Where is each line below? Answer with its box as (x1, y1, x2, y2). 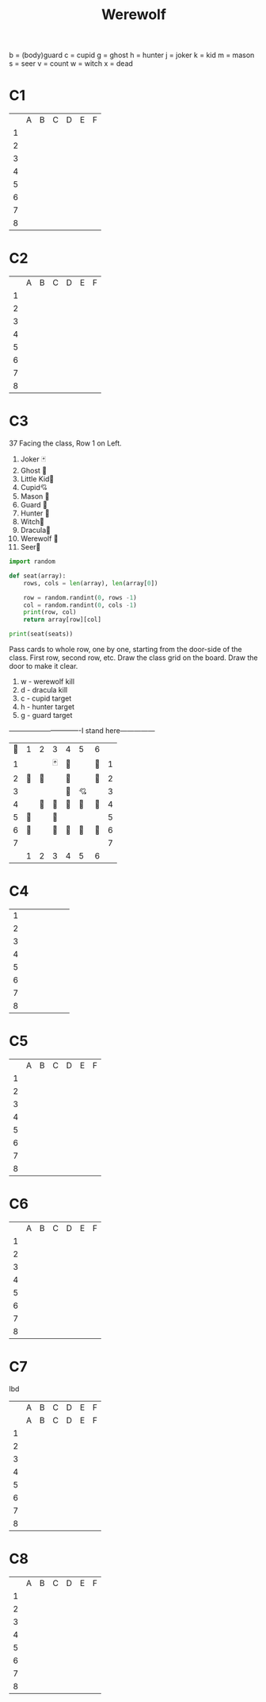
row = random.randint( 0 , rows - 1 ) (23, 593, 137, 601)
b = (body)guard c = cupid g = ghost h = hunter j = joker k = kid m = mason (9, 50, 255, 60)
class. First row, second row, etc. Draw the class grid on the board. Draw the (9, 653, 258, 662)
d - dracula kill (20, 685, 68, 694)
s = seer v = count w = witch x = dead (9, 59, 134, 68)
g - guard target (20, 711, 73, 720)
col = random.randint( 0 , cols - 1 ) (23, 601, 137, 609)
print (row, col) (23, 608, 78, 616)
